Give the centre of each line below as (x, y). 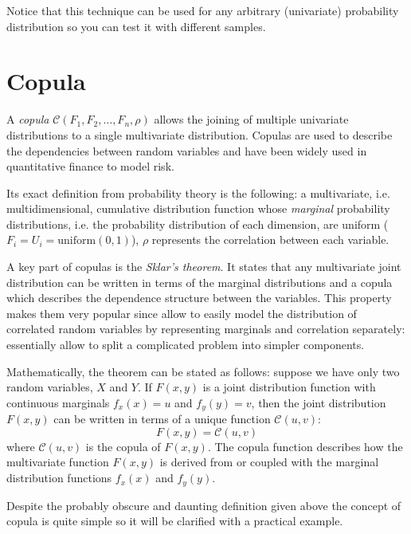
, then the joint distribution (319, 402)
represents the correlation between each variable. (270, 240)
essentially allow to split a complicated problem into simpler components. (186, 345)
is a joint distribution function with (289, 387)
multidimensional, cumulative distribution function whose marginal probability (198, 208)
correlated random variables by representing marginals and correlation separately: (206, 329)
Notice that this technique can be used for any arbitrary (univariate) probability (203, 10)
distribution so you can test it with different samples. (136, 26)
